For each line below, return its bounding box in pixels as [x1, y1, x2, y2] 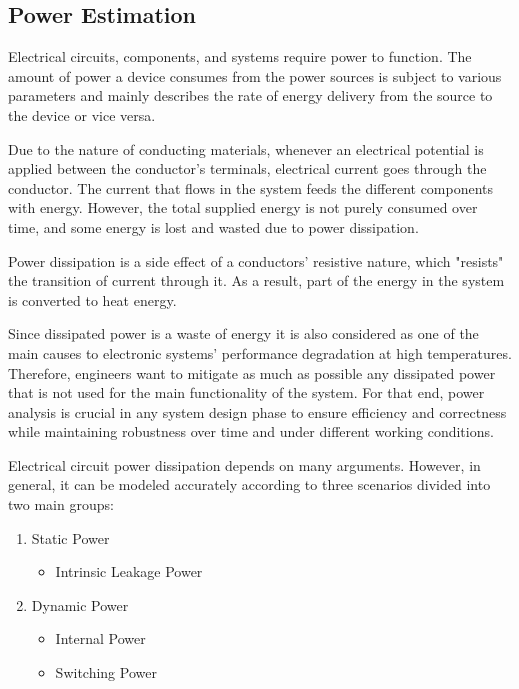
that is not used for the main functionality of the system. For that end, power [8, 382, 485, 403]
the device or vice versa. [8, 104, 156, 125]
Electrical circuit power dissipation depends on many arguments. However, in [8, 454, 481, 475]
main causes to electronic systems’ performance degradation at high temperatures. [8, 342, 512, 363]
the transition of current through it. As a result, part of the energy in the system [8, 270, 505, 291]
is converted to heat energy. [8, 289, 177, 310]
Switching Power [55, 662, 157, 683]
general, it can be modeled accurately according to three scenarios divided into [8, 474, 491, 495]
